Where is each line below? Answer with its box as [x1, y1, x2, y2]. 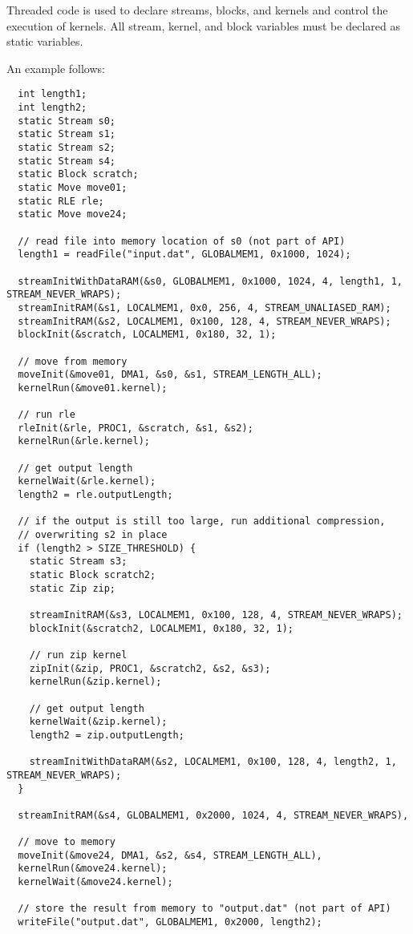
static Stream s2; [18, 142, 116, 153]
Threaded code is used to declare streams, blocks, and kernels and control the [6, 2, 388, 18]
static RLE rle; [18, 195, 104, 207]
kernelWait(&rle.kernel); [18, 475, 156, 487]
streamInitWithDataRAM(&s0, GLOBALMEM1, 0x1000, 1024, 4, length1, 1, [18, 275, 403, 287]
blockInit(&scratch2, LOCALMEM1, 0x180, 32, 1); [29, 622, 294, 634]
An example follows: [6, 59, 105, 76]
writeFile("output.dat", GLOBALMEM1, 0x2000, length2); [18, 916, 322, 928]
